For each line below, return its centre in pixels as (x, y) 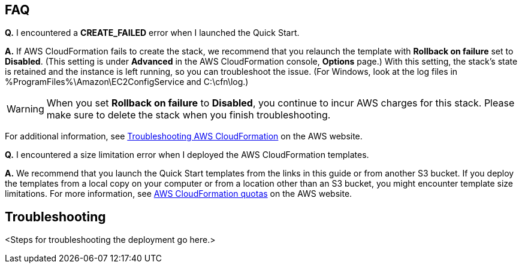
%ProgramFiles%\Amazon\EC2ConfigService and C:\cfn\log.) (127, 82)
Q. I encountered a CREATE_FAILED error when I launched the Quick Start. (152, 33)
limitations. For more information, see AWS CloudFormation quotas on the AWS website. (179, 194)
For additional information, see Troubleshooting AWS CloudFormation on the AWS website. (184, 136)
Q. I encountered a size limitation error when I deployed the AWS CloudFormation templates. (187, 155)
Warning (25, 109)
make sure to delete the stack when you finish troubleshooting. (188, 115)
